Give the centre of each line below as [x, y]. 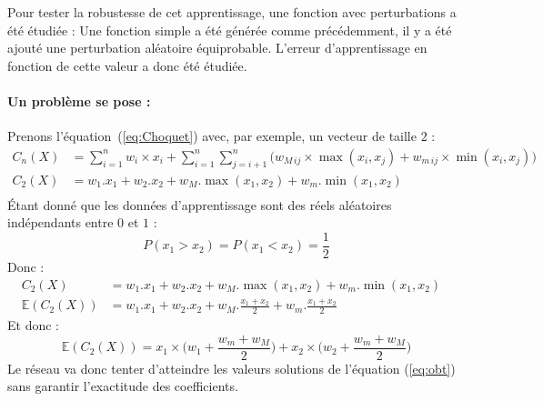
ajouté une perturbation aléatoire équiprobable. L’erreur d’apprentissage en [217, 48]
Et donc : [33, 325]
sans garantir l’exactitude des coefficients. [123, 386]
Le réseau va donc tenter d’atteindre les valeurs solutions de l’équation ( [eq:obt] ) [231, 368]
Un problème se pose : [79, 100]
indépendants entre [60, 222]
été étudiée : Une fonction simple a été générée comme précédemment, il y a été [230, 30]
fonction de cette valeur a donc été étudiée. [127, 65]
